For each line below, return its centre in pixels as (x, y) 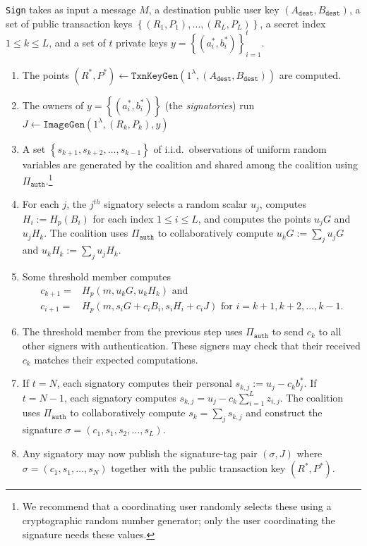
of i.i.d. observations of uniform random (240, 148)
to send (288, 331)
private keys (142, 42)
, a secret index (293, 23)
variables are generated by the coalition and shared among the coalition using (190, 164)
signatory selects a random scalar (176, 204)
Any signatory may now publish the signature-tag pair (140, 453)
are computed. (310, 74)
